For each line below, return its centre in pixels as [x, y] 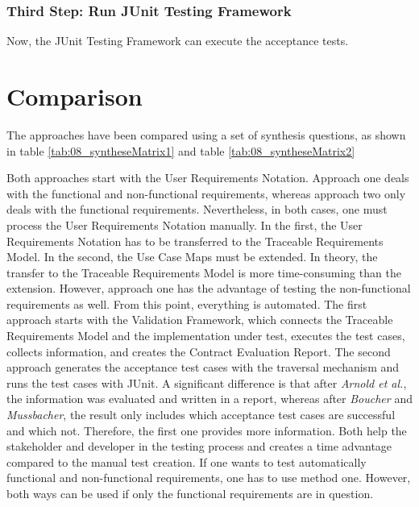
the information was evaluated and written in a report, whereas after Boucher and [209, 399]
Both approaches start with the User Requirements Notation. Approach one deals [208, 178]
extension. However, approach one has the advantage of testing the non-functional [209, 288]
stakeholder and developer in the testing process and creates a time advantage [199, 446]
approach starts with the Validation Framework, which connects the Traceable [200, 320]
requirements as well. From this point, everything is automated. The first [187, 303]
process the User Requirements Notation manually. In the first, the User [185, 224]
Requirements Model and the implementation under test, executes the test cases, [206, 336]
